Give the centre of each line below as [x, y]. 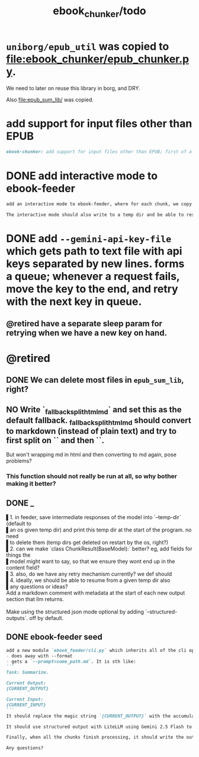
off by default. [46, 618]
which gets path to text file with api [94, 251]
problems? [19, 461]
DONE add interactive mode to [82, 176]
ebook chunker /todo [99, 12]
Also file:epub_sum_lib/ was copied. [50, 100]
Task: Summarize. [28, 672]
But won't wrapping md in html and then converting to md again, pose [91, 454]
